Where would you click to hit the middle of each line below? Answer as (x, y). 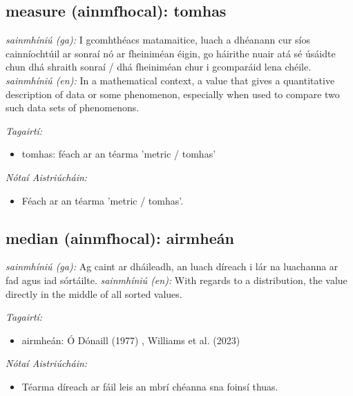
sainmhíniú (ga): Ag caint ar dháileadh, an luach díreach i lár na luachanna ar (172, 266)
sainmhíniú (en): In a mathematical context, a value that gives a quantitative (170, 80)
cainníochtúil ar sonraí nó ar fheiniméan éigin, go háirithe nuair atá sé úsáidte (171, 53)
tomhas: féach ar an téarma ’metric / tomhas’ (119, 154)
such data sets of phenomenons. (73, 107)
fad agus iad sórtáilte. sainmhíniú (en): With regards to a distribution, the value (176, 280)
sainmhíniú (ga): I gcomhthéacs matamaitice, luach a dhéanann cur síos (158, 40)
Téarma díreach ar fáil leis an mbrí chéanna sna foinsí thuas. (150, 386)
